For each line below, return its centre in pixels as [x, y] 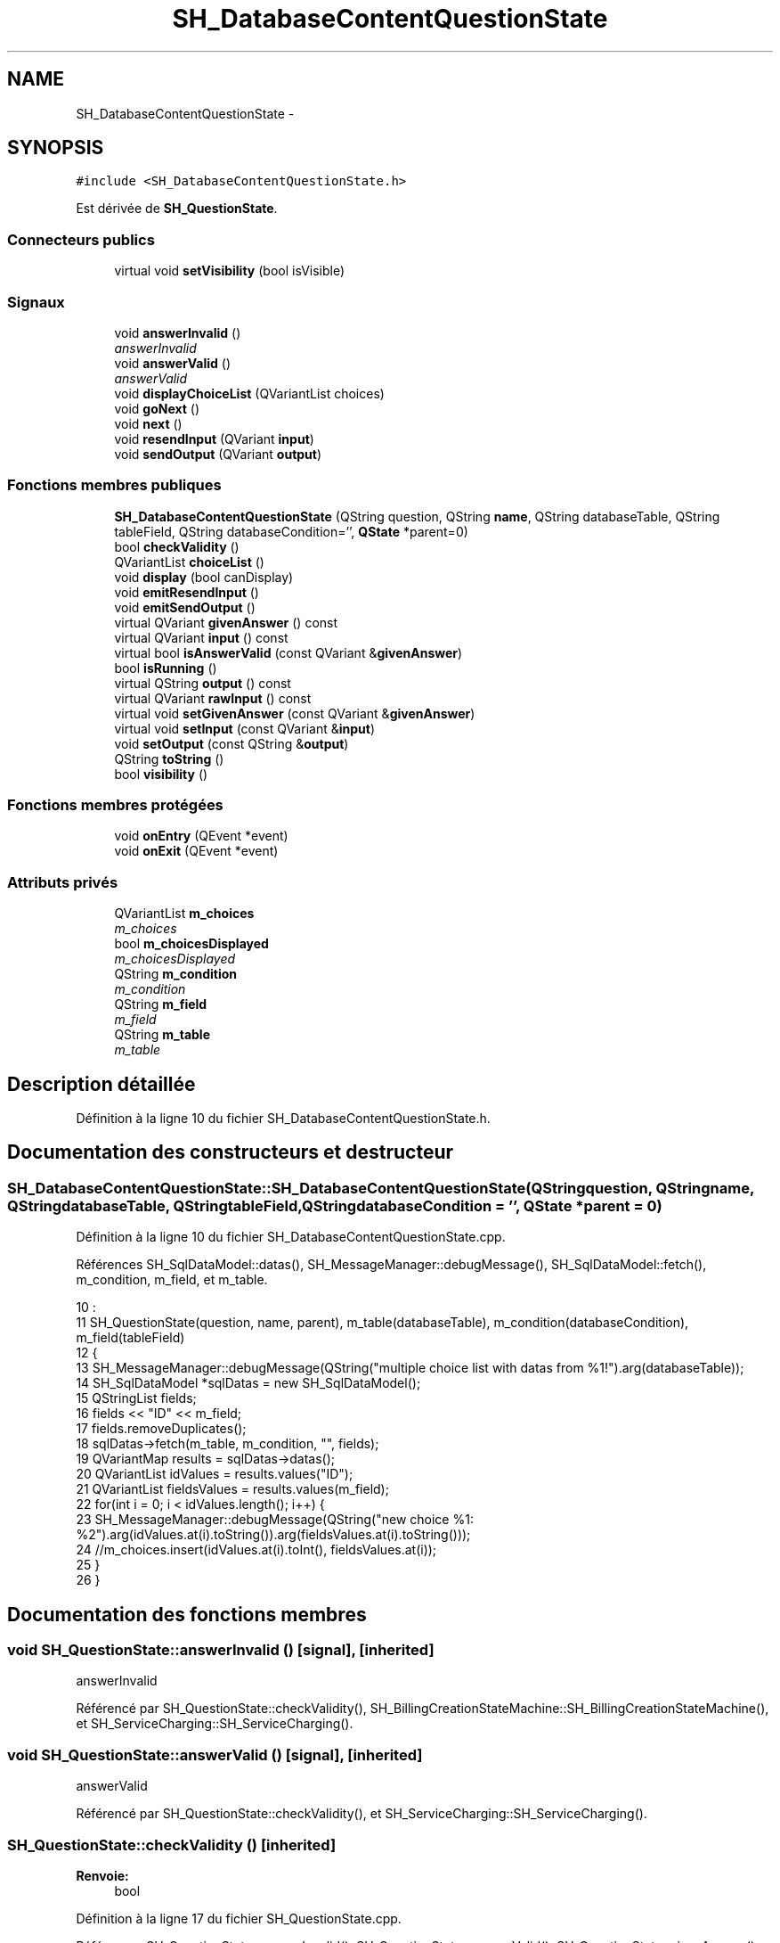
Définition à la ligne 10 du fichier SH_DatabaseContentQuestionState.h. [283, 1119]
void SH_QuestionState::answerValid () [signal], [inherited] [215, 1754]
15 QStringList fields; [136, 1398]
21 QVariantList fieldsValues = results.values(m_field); [232, 1489]
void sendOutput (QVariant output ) [218, 454]
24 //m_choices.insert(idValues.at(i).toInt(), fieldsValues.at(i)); [256, 1550]
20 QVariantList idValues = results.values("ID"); [215, 1474]
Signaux [36, 302]
